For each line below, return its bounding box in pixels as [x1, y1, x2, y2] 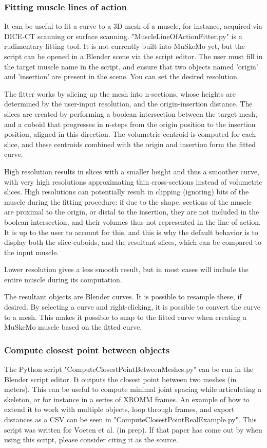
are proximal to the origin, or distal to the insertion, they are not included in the [4, 206, 259, 217]
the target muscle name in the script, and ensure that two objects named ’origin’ [4, 61, 258, 71]
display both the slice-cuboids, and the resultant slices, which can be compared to [4, 237, 262, 247]
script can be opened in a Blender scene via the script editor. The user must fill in [4, 51, 263, 61]
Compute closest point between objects [4, 343, 170, 356]
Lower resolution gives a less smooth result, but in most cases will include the [4, 264, 249, 275]
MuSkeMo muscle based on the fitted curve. [4, 321, 142, 332]
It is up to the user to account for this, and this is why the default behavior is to [4, 226, 258, 237]
